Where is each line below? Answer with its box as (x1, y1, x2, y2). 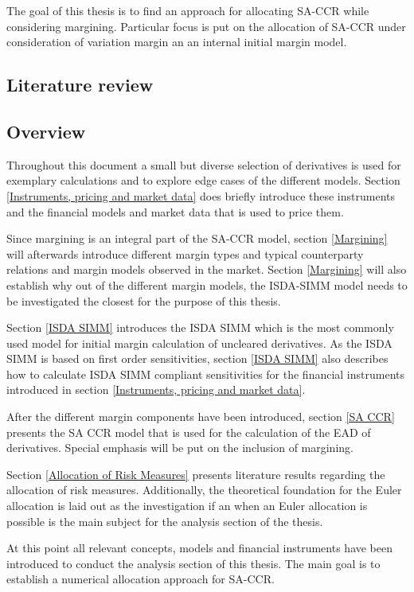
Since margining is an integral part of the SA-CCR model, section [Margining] (6, 230, 388, 247)
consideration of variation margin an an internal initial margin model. (6, 33, 347, 50)
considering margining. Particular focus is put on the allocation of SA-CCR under (6, 18, 406, 34)
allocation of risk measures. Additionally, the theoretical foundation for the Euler (6, 481, 402, 498)
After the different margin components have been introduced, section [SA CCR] (6, 408, 395, 425)
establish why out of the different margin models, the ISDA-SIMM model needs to (6, 276, 408, 293)
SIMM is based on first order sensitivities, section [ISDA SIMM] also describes (6, 350, 389, 367)
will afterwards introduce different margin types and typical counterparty (6, 245, 364, 262)
